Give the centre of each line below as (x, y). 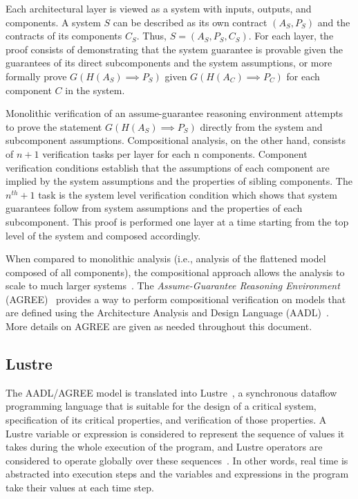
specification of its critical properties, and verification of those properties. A (166, 420)
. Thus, (151, 36)
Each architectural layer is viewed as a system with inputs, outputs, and (159, 8)
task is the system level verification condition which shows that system (188, 194)
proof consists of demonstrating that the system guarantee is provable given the (174, 49)
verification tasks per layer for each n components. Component (175, 153)
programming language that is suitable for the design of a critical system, (161, 406)
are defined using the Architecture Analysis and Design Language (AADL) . (167, 312)
